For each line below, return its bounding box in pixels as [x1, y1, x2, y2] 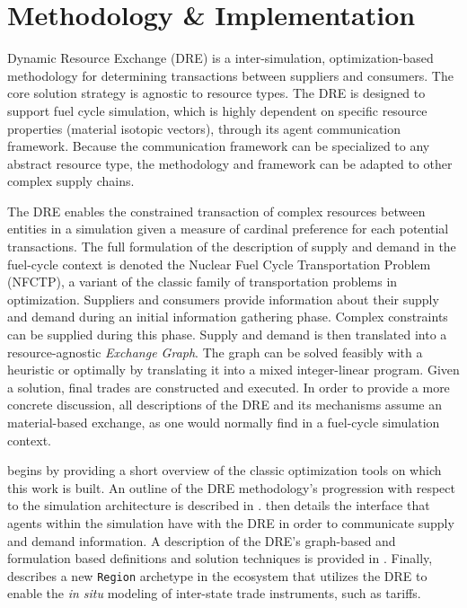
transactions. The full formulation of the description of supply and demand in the [7, 237, 456, 256]
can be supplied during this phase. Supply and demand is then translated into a [7, 325, 447, 344]
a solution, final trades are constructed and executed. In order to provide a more [7, 377, 450, 396]
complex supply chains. [7, 172, 135, 190]
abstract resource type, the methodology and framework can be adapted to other [7, 154, 453, 172]
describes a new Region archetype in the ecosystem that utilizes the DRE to [7, 566, 427, 585]
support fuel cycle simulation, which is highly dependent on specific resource [7, 101, 427, 119]
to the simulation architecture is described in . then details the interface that [7, 496, 430, 515]
